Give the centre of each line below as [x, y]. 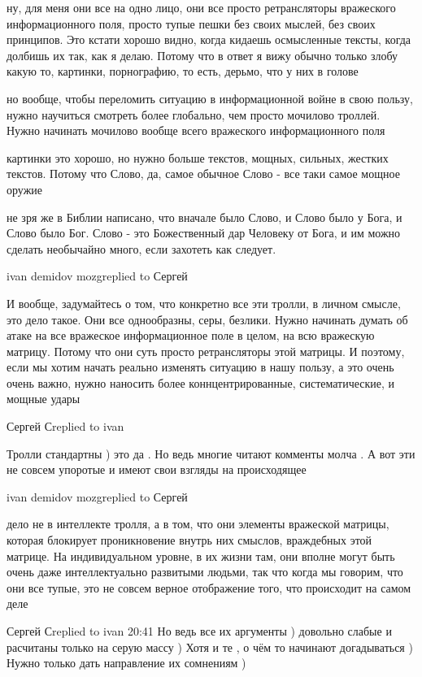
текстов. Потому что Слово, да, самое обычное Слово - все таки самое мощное [203, 174]
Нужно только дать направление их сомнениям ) [126, 663]
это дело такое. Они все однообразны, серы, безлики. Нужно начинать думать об [207, 319]
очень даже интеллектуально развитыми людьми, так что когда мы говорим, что [205, 572]
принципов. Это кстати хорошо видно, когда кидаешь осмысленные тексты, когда [209, 39]
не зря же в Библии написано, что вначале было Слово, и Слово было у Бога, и [204, 217]
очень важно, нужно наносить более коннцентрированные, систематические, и [201, 382]
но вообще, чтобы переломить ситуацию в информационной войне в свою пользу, [210, 98]
